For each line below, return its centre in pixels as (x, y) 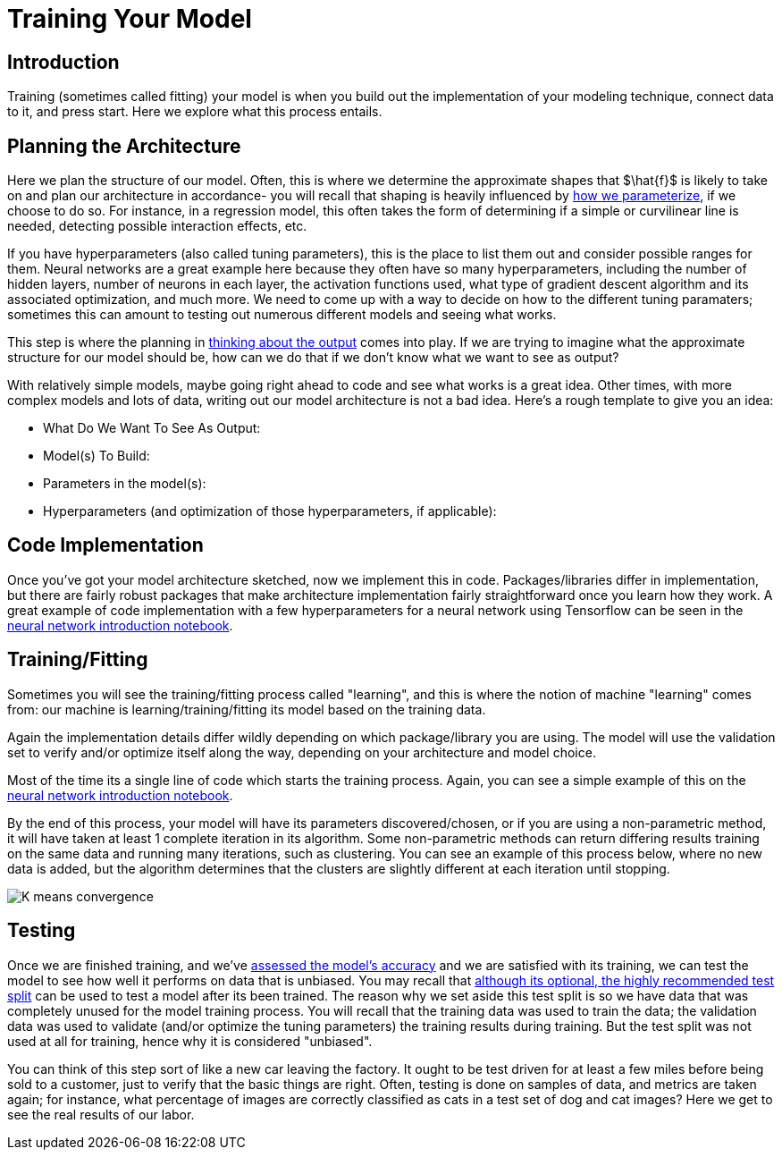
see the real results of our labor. (101, 1114)
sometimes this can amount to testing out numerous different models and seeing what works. (282, 315)
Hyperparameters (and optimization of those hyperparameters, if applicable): (270, 511)
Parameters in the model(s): (125, 484)
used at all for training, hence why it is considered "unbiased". (190, 1041)
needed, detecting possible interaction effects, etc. (157, 226)
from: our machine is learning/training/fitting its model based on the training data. (247, 709)
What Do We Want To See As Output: (152, 428)
